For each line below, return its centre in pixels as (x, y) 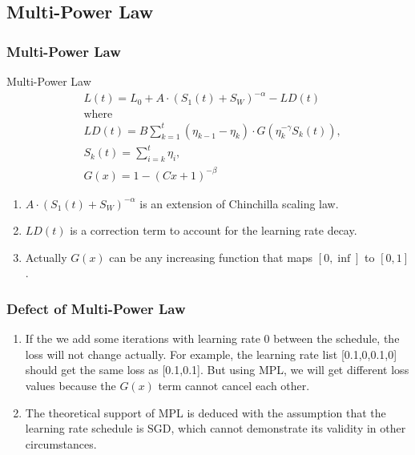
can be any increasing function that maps (211, 257)
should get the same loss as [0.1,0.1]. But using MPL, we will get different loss (217, 370)
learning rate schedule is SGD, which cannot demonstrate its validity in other (216, 428)
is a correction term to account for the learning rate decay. (214, 230)
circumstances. (61, 443)
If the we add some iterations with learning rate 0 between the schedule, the (212, 338)
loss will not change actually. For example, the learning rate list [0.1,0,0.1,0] (211, 354)
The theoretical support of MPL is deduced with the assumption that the (205, 412)
